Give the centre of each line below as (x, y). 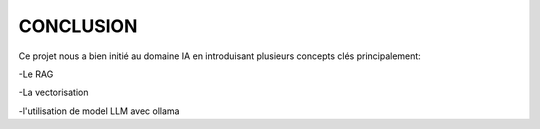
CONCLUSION (78, 26)
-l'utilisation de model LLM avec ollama (99, 111)
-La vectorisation (53, 92)
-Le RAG (36, 74)
